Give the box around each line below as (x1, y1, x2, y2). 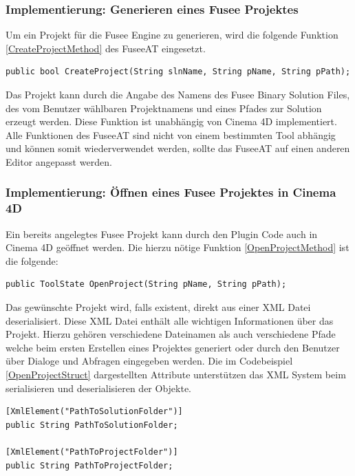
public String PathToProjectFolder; (6, 460, 173, 470)
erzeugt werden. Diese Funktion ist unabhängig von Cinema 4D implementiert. (6, 114, 337, 129)
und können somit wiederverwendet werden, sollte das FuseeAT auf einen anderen (6, 141, 350, 155)
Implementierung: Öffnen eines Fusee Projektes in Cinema (6, 184, 336, 201)
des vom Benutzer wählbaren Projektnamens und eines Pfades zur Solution (6, 100, 322, 115)
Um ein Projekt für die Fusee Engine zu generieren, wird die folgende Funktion (6, 28, 338, 42)
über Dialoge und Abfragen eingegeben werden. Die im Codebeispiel (6, 354, 293, 368)
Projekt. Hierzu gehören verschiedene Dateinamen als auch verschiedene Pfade (6, 327, 336, 341)
